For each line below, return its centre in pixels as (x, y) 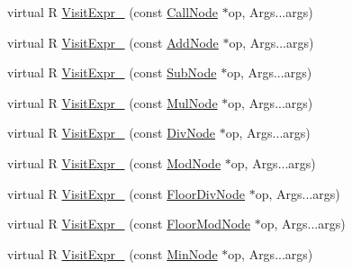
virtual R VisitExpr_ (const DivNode (112, 133)
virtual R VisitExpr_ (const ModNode (114, 162)
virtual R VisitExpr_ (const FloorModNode (129, 224)
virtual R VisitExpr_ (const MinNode (113, 253)
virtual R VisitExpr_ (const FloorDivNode (126, 193)
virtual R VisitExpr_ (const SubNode (112, 72)
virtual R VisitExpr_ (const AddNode (113, 42)
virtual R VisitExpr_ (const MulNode (113, 102)
